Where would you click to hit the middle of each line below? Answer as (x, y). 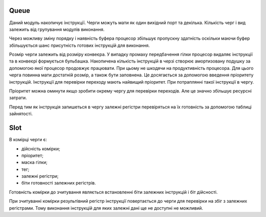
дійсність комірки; (41, 149)
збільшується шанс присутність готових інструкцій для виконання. (80, 45)
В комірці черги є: (28, 140)
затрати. (18, 98)
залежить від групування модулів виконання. (57, 29)
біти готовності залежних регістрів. (59, 183)
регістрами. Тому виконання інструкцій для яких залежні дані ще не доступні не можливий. (106, 208)
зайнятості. (21, 114)
